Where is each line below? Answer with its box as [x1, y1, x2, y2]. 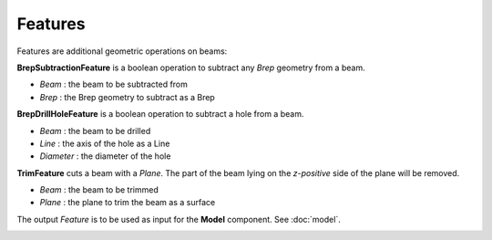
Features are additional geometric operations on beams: [16, 46, 228, 57]
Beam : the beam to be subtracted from [39, 78, 189, 90]
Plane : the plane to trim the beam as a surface [39, 197, 216, 208]
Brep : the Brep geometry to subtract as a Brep [39, 91, 216, 102]
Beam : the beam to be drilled [39, 125, 151, 136]
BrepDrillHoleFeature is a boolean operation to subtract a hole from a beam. [16, 109, 304, 120]
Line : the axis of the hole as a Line [39, 138, 170, 149]
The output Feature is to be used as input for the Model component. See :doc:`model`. [16, 214, 341, 224]
